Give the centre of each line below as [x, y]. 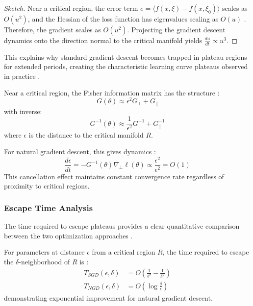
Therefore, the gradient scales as [52, 29]
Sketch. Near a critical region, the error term [71, 8]
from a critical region [124, 252]
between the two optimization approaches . [68, 235]
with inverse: [23, 111]
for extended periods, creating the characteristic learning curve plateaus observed [126, 66]
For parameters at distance [44, 252]
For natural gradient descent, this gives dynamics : [80, 151]
